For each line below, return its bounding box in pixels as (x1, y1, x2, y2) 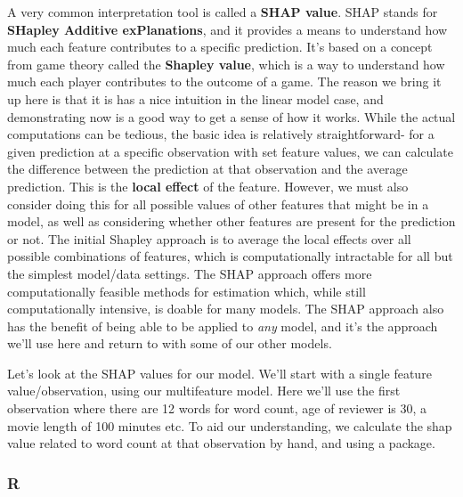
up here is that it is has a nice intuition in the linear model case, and (7, 89, 384, 108)
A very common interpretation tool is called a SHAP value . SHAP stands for (7, 3, 438, 20)
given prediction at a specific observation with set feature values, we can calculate (7, 142, 453, 160)
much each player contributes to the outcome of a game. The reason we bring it (7, 72, 442, 91)
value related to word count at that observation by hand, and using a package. (7, 434, 435, 452)
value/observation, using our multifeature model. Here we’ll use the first (7, 381, 401, 400)
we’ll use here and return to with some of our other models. (7, 334, 332, 353)
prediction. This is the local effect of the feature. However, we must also (7, 176, 409, 195)
